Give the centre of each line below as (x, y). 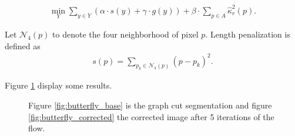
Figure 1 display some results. (58, 85)
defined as (23, 45)
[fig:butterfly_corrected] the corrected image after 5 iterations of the (151, 116)
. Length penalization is (248, 34)
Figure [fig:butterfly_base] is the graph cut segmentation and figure (150, 105)
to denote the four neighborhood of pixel (125, 34)
